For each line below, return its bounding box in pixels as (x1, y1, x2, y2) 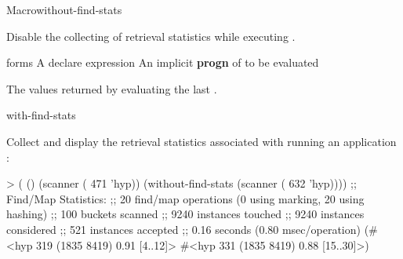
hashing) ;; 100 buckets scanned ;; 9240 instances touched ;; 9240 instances (6, 206, 365, 222)
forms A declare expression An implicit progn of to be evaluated (6, 54, 319, 71)
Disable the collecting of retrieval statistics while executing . (6, 27, 296, 44)
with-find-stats (6, 107, 76, 123)
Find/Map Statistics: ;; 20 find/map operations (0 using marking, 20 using (6, 190, 365, 206)
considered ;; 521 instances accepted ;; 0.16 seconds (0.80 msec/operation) (6, 221, 361, 237)
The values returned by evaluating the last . (6, 80, 217, 97)
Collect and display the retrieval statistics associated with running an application (6, 133, 397, 149)
